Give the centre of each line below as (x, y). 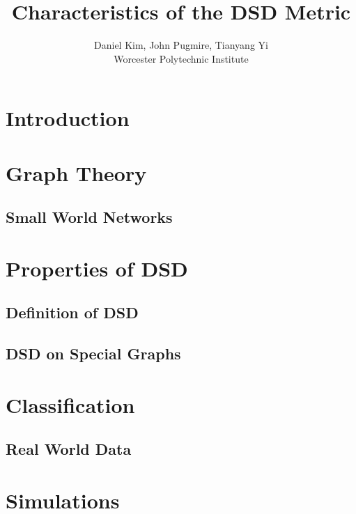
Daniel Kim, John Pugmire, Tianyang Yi (181, 45)
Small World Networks (89, 217)
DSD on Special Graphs (93, 353)
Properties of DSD (97, 268)
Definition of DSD (72, 312)
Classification (70, 404)
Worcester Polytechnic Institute (181, 58)
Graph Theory (76, 172)
